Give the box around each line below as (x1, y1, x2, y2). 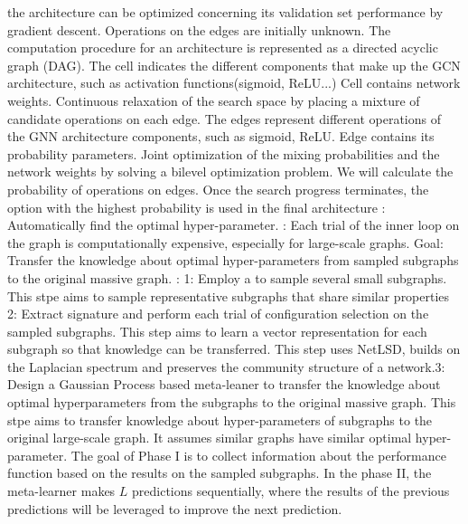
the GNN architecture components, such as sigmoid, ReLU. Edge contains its (7, 127, 435, 146)
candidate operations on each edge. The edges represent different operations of (7, 109, 441, 128)
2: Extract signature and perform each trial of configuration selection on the (7, 304, 429, 323)
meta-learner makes (7, 481, 116, 500)
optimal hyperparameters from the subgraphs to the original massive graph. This (7, 393, 456, 412)
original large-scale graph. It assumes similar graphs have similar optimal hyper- (7, 428, 452, 447)
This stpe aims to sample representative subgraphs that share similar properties (7, 286, 450, 305)
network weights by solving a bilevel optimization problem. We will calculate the (7, 162, 454, 181)
